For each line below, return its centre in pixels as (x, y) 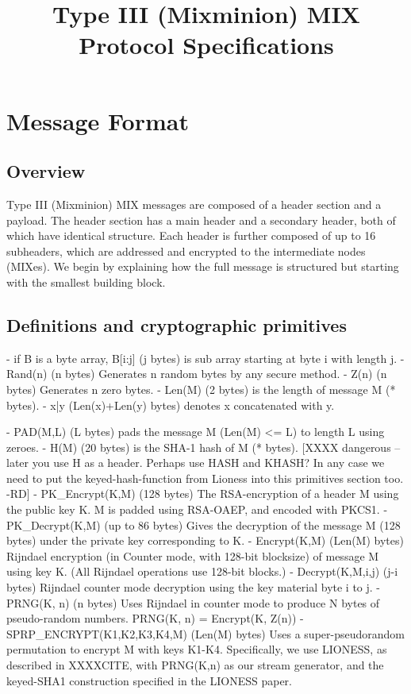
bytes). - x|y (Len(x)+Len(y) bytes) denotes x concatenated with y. (171, 405)
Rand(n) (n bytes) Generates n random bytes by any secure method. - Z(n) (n (197, 374)
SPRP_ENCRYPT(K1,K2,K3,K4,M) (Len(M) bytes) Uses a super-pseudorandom (205, 633)
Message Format (98, 120)
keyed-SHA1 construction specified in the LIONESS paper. (149, 680)
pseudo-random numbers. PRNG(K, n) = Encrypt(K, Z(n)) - (155, 618)
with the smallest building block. (86, 281)
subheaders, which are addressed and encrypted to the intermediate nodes (186, 251)
